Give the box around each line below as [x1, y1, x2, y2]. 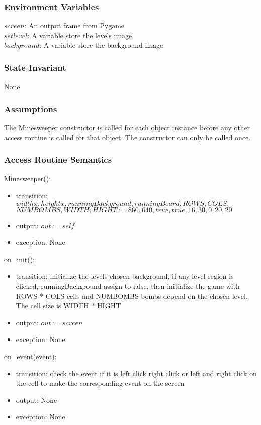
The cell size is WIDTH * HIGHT [16, 300, 121, 311]
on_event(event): [4, 351, 57, 361]
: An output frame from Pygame [24, 20, 125, 31]
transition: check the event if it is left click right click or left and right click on [16, 368, 257, 378]
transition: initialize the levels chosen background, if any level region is [16, 271, 234, 281]
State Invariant [4, 61, 66, 73]
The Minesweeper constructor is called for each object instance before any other [4, 122, 250, 133]
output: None [16, 394, 57, 405]
